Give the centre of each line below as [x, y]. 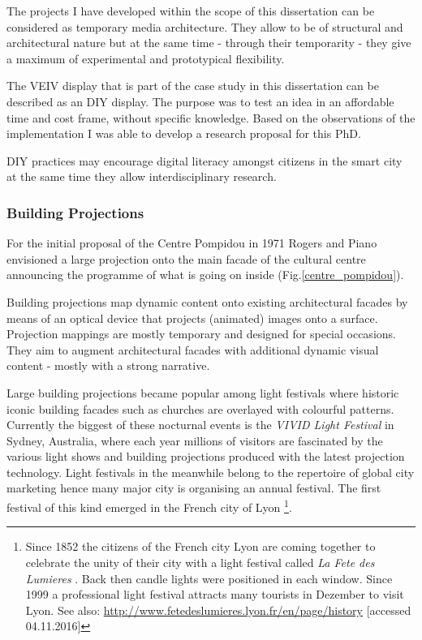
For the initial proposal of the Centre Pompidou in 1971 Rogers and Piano [192, 243]
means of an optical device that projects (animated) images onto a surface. [192, 318]
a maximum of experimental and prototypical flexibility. [146, 58]
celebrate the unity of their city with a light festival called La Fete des [200, 562]
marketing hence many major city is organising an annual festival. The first [194, 488]
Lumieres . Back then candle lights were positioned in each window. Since [209, 578]
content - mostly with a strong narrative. [108, 365]
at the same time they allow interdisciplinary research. [142, 176]
